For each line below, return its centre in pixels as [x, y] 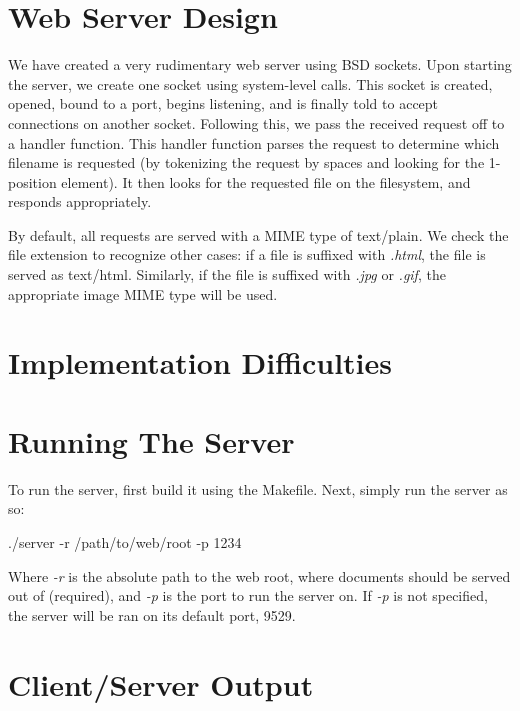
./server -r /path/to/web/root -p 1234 [125, 541]
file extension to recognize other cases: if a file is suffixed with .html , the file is [247, 254]
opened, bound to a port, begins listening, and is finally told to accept [223, 103]
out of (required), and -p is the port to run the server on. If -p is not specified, [248, 595]
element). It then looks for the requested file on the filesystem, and [266, 181]
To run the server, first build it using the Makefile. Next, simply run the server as [258, 488]
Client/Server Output [161, 683]
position [32, 181]
